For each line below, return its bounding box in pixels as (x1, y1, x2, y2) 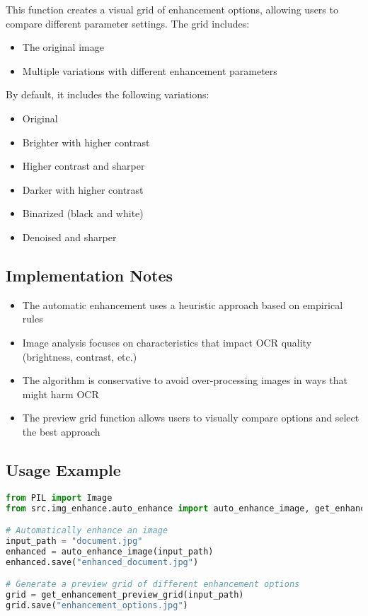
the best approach (22, 424, 100, 438)
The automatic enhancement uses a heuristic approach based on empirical (22, 297, 343, 312)
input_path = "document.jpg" (6, 535, 143, 546)
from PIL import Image (6, 492, 113, 503)
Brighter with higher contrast (22, 134, 150, 149)
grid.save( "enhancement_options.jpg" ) (6, 600, 188, 610)
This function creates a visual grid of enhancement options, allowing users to (6, 2, 338, 16)
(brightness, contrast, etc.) (22, 349, 137, 364)
